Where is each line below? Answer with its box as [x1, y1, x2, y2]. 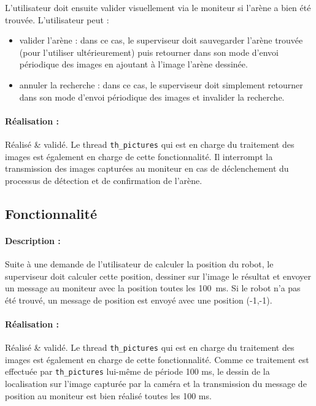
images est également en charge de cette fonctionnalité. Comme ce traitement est [5, 353, 309, 366]
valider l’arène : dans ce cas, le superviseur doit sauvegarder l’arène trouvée [19, 34, 303, 47]
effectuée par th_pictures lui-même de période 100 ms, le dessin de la [5, 365, 270, 378]
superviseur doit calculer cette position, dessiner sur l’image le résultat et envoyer [5, 269, 311, 282]
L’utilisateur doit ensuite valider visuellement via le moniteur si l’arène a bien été [5, 1, 311, 13]
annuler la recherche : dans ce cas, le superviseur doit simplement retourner [19, 78, 303, 91]
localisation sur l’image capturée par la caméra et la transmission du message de [5, 377, 307, 390]
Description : [5, 234, 61, 247]
